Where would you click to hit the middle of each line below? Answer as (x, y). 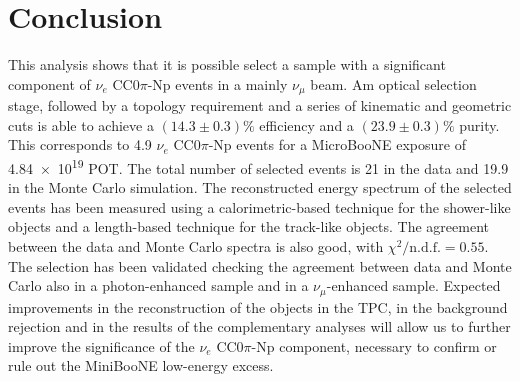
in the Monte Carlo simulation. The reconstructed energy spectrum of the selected (260, 187)
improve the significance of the (101, 345)
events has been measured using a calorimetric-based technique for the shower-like (259, 206)
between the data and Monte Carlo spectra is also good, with (196, 245)
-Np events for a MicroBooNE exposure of (337, 144)
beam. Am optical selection (393, 83)
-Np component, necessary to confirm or (374, 345)
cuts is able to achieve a (81, 124)
